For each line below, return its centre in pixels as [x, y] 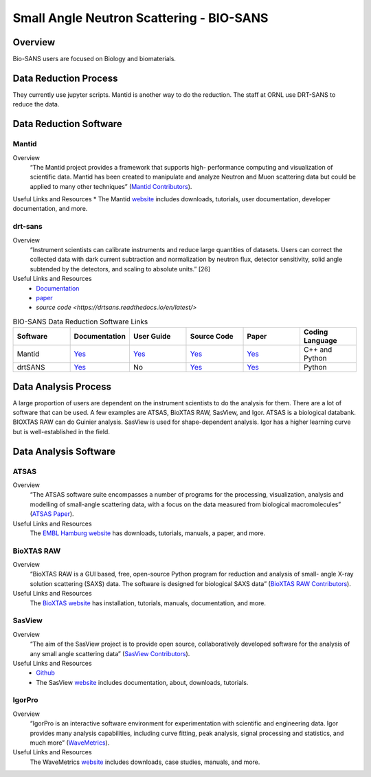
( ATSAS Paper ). [52, 514]
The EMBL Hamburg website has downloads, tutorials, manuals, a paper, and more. [148, 533]
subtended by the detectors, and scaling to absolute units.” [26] [120, 269]
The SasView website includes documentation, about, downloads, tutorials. [142, 682]
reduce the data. [36, 104]
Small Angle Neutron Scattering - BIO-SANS [140, 18]
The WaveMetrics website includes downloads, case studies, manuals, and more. [145, 762]
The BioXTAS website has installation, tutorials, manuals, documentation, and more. [148, 603]
